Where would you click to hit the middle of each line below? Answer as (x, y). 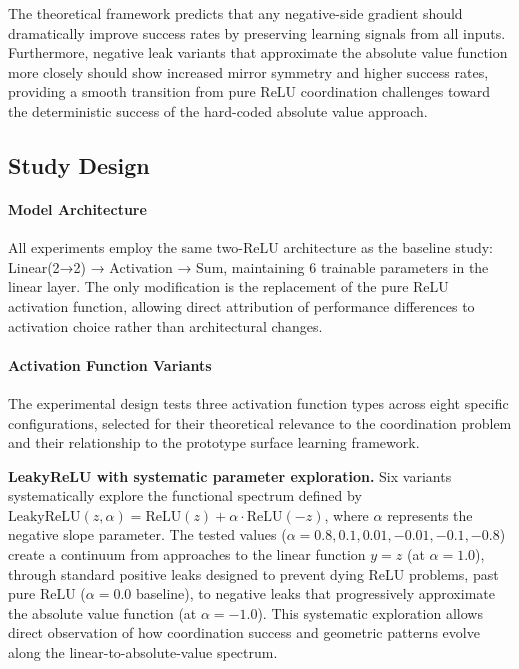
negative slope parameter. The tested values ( (147, 534)
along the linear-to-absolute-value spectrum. (143, 652)
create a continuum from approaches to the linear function (187, 554)
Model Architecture (77, 208)
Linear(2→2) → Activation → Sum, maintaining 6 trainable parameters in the (248, 266)
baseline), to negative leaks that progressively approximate (315, 593)
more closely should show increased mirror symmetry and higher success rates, (248, 71)
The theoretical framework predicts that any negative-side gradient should (235, 13)
